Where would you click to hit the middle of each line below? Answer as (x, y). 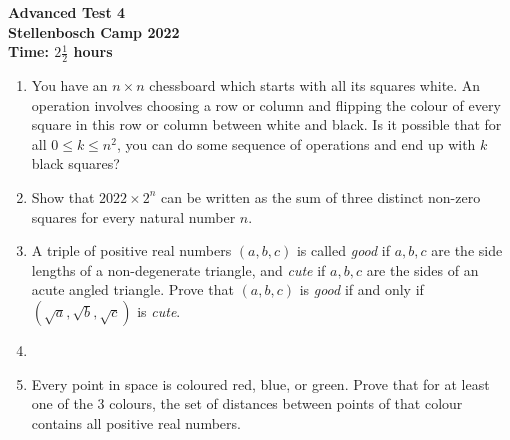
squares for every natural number (133, 216)
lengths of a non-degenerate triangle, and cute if (178, 269)
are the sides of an (422, 269)
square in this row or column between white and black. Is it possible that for (266, 124)
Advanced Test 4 (67, 12)
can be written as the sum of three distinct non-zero (320, 196)
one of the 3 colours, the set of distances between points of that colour (247, 403)
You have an (69, 85)
